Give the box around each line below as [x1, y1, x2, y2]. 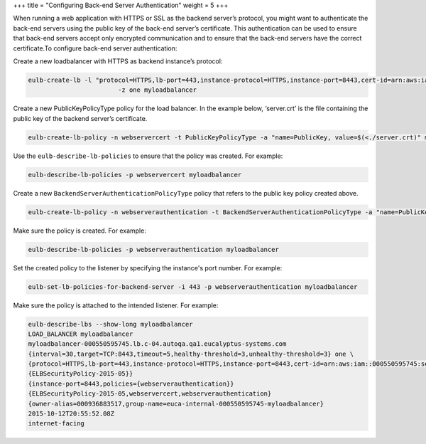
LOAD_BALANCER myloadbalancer [28, 329, 133, 338]
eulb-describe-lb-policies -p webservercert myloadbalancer [28, 171, 242, 179]
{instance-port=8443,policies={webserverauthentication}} [28, 379, 234, 388]
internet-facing [28, 420, 85, 428]
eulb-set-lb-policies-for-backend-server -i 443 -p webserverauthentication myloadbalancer [28, 282, 358, 291]
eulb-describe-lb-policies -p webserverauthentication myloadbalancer [28, 245, 280, 253]
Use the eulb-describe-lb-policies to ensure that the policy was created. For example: [13, 152, 283, 160]
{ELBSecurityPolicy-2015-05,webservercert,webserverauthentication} [28, 390, 272, 398]
